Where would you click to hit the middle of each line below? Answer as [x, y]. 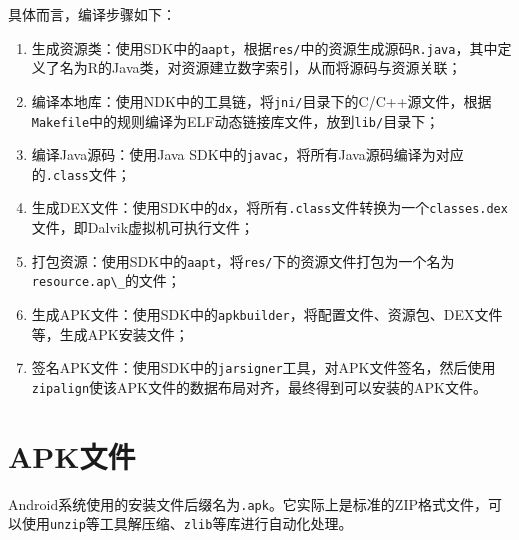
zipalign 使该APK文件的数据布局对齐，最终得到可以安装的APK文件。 [259, 386]
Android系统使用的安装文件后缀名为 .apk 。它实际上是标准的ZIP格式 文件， [248, 503]
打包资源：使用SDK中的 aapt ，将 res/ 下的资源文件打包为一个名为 [243, 260]
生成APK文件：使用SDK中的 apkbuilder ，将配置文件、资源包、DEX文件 [267, 314]
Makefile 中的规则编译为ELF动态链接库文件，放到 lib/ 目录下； [235, 120]
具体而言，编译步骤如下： [92, 14]
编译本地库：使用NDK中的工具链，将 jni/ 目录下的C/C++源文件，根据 [261, 100]
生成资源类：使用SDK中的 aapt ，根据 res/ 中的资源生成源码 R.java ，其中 [264, 47]
